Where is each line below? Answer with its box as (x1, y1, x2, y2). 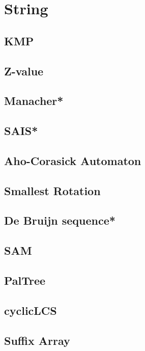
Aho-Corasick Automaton (4, 152, 141, 168)
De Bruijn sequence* (4, 212, 115, 228)
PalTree (4, 273, 46, 288)
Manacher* (4, 93, 64, 109)
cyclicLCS (4, 302, 57, 318)
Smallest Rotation (4, 182, 101, 198)
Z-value (4, 63, 44, 78)
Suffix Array (4, 332, 70, 348)
